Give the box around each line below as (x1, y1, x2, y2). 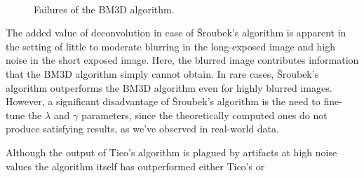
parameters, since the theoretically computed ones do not (81, 107, 328, 122)
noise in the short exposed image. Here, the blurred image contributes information (6, 53, 359, 67)
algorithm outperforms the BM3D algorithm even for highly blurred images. (6, 80, 332, 95)
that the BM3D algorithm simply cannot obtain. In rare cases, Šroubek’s (6, 66, 319, 81)
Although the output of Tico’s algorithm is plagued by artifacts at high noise (6, 144, 337, 159)
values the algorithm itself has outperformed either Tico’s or (6, 158, 265, 173)
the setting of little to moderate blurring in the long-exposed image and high (6, 39, 336, 53)
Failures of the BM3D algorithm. (34, 1, 175, 16)
